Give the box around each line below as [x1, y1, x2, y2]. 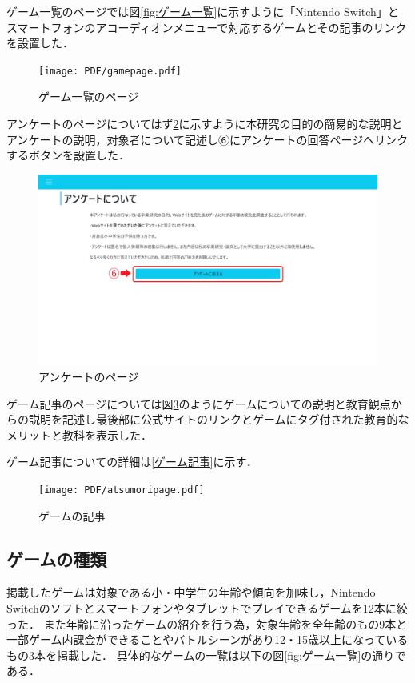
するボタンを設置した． [6, 147, 130, 163]
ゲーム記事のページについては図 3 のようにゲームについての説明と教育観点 [6, 395, 391, 412]
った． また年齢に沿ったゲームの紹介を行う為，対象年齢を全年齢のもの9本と [6, 615, 408, 632]
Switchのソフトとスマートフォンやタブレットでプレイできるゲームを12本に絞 [6, 599, 408, 616]
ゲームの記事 [38, 507, 106, 524]
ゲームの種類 [6, 546, 107, 571]
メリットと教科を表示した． [6, 426, 152, 443]
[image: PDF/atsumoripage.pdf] [38, 484, 205, 496]
